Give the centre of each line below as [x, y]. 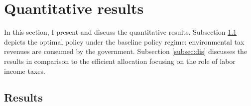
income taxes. [25, 71]
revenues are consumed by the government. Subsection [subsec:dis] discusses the [126, 51]
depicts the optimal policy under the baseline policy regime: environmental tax [124, 41]
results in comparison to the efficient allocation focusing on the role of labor [120, 61]
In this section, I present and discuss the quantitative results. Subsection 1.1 [121, 32]
